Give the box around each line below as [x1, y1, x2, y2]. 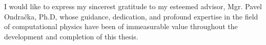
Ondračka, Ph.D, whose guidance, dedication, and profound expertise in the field [4, 11, 258, 21]
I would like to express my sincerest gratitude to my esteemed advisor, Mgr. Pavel [4, 1, 262, 11]
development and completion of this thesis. [4, 31, 138, 41]
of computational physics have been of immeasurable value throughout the [4, 21, 238, 32]
